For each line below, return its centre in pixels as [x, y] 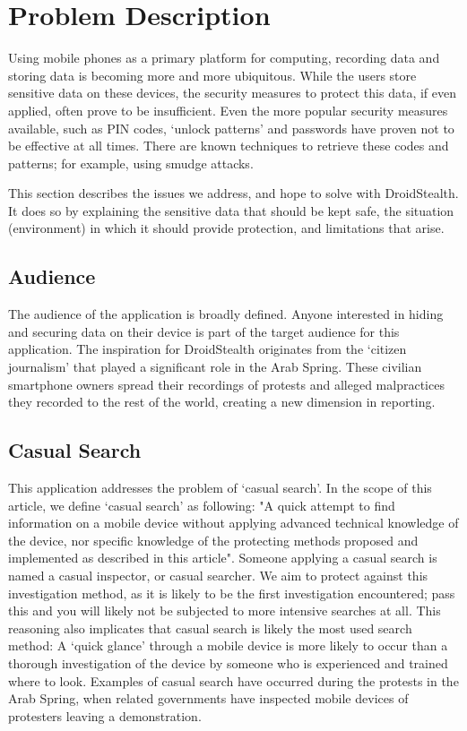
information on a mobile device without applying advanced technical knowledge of [233, 523]
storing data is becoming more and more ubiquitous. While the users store [212, 75]
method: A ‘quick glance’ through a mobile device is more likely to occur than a [228, 645]
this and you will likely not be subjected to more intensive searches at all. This [225, 611]
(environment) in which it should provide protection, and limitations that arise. [226, 228]
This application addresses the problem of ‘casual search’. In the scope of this [220, 488]
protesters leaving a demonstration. [105, 715]
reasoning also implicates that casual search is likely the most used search [210, 628]
